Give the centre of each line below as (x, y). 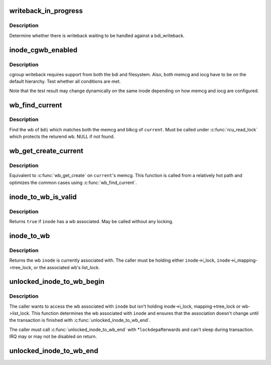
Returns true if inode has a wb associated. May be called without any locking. (91, 221)
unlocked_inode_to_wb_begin (57, 282)
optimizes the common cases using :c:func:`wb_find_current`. (73, 182)
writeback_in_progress (46, 11)
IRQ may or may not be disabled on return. (53, 336)
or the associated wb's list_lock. (66, 267)
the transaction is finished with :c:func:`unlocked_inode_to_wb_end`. (80, 320)
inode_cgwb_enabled (43, 50)
